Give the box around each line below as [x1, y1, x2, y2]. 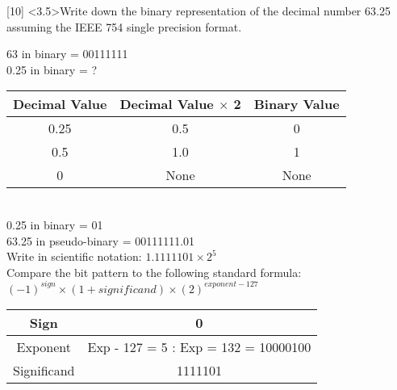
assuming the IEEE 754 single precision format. [6, 18, 242, 35]
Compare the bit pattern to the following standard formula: [6, 263, 302, 280]
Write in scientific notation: [6, 248, 142, 265]
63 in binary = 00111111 [6, 45, 128, 62]
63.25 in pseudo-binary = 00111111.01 [6, 232, 195, 249]
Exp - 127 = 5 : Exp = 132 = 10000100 [87, 337, 311, 356]
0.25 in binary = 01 [6, 216, 103, 233]
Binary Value [253, 94, 340, 114]
